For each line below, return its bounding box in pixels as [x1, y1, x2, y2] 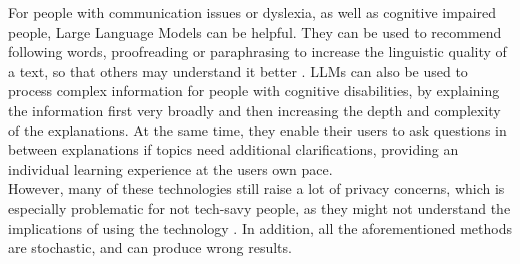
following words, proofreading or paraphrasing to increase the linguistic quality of [8, 41, 507, 62]
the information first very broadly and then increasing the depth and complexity [8, 99, 501, 120]
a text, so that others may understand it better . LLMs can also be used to [8, 60, 468, 81]
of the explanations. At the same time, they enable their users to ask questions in [8, 119, 507, 140]
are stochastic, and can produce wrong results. [8, 237, 292, 258]
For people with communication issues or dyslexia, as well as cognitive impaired [8, 2, 497, 22]
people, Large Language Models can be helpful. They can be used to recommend [8, 21, 502, 42]
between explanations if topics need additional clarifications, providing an [8, 139, 459, 160]
